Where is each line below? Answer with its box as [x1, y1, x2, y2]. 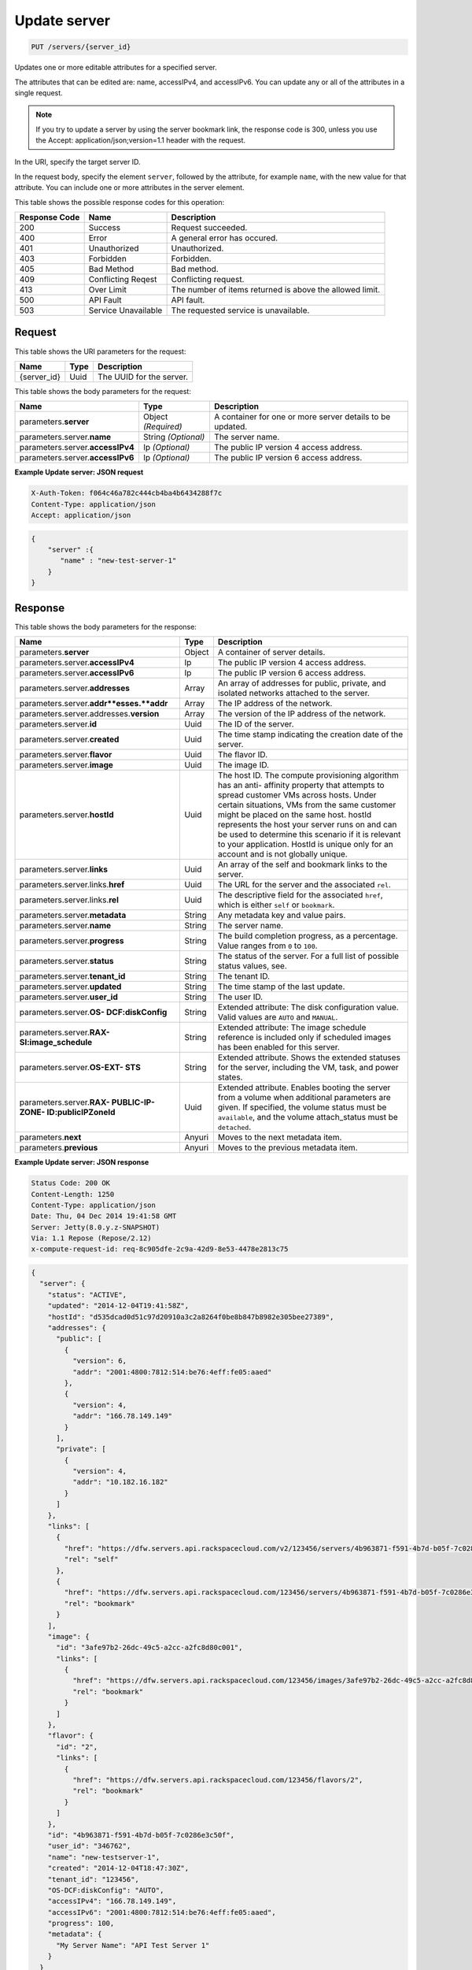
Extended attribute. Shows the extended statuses [217, 1052, 401, 1063]
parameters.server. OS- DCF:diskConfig [19, 1007, 168, 1018]
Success [88, 222, 121, 233]
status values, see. [217, 961, 287, 972]
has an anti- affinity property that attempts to [217, 780, 385, 791]
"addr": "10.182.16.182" [72, 1477, 168, 1487]
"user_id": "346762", [47, 1842, 131, 1851]
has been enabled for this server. [217, 1042, 340, 1053]
